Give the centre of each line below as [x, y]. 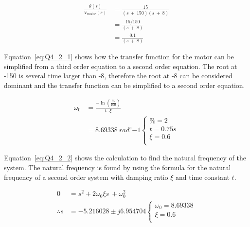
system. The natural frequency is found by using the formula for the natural [117, 167]
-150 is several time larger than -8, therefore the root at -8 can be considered [118, 76]
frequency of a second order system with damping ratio [86, 177]
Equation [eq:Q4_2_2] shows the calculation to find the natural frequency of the [125, 158]
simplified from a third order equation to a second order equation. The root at [121, 66]
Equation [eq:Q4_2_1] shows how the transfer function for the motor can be [119, 57]
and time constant [203, 177]
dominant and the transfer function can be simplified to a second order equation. [125, 85]
